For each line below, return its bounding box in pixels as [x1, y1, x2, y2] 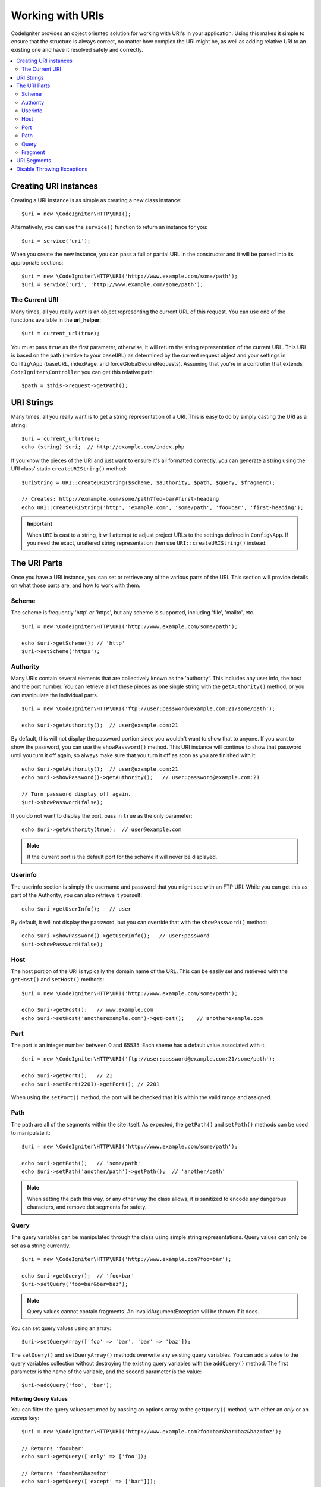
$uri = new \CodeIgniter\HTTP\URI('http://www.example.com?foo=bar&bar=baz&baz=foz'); [21, 1428, 282, 1435]
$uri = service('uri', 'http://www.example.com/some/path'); [21, 281, 203, 288]
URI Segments [16, 157, 52, 164]
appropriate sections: [11, 259, 64, 266]
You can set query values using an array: [11, 1324, 111, 1332]
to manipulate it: [11, 1129, 51, 1136]
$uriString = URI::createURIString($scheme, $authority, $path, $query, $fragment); [21, 479, 276, 486]
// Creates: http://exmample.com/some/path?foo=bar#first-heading [21, 495, 219, 503]
